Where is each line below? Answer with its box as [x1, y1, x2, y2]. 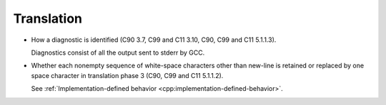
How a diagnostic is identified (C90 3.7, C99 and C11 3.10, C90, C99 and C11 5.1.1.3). [31, 35, 277, 44]
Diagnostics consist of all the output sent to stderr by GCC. [31, 48, 205, 57]
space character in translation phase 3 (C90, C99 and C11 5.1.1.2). [31, 71, 224, 79]
